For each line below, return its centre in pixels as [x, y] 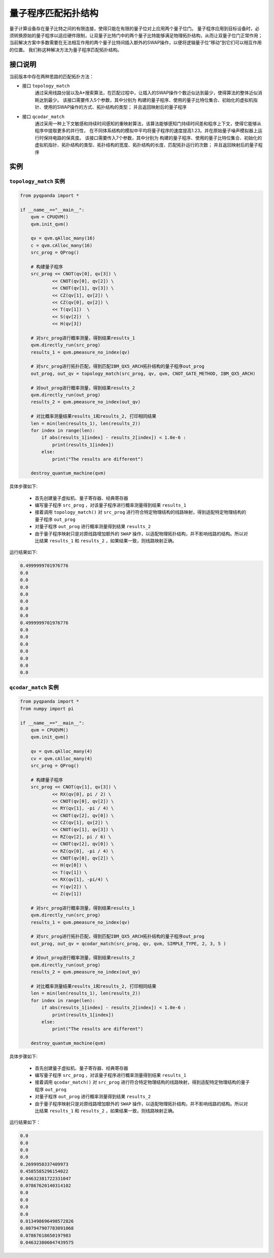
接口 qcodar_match [43, 116]
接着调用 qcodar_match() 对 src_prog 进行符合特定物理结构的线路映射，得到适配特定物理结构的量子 [142, 1082]
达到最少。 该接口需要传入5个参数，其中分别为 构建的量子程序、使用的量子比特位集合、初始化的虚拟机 [146, 100]
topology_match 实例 [37, 182]
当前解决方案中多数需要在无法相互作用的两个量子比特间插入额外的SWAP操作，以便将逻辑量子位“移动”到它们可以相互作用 [135, 43]
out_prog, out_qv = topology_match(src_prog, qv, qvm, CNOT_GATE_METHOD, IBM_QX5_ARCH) [143, 373]
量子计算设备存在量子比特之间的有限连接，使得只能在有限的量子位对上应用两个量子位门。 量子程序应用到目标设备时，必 [134, 28]
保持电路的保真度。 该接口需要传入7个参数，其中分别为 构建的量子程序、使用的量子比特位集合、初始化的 [153, 138]
